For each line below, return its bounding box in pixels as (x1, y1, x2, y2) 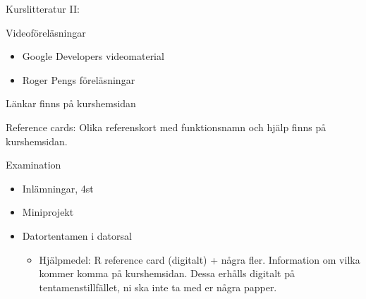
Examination (6, 157, 61, 172)
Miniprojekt (22, 205, 74, 219)
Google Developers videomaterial (22, 49, 164, 63)
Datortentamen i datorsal (22, 228, 132, 243)
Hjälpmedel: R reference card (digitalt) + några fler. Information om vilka (39, 252, 360, 267)
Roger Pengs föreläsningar (22, 72, 135, 87)
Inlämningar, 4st (22, 181, 94, 195)
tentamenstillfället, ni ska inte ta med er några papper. (39, 279, 277, 294)
